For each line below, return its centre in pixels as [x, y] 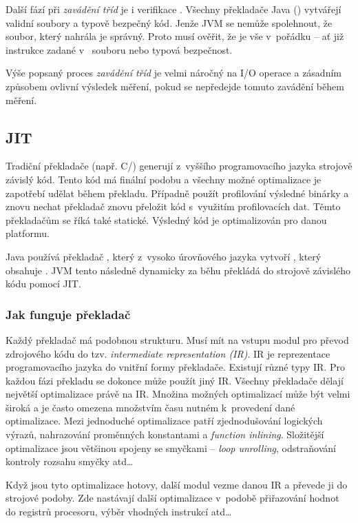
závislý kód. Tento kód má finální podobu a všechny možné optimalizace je [164, 179]
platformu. [28, 233]
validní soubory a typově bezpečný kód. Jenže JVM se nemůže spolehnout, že [169, 22]
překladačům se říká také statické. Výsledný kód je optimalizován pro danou [166, 219]
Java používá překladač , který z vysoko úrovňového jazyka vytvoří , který [164, 256]
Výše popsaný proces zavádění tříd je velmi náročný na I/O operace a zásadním [173, 73]
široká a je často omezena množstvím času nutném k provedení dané [150, 407]
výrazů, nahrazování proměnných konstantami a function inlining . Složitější [165, 434]
